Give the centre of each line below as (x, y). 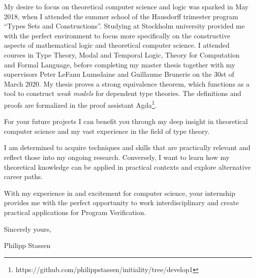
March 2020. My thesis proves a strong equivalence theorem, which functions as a (127, 83)
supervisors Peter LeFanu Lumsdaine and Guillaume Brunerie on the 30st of (119, 74)
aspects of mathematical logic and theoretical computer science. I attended (117, 45)
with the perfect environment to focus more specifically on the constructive (117, 35)
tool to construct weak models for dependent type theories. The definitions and (123, 93)
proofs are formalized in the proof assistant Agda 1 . (80, 104)
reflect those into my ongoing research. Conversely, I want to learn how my (117, 157)
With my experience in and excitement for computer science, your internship (120, 193)
